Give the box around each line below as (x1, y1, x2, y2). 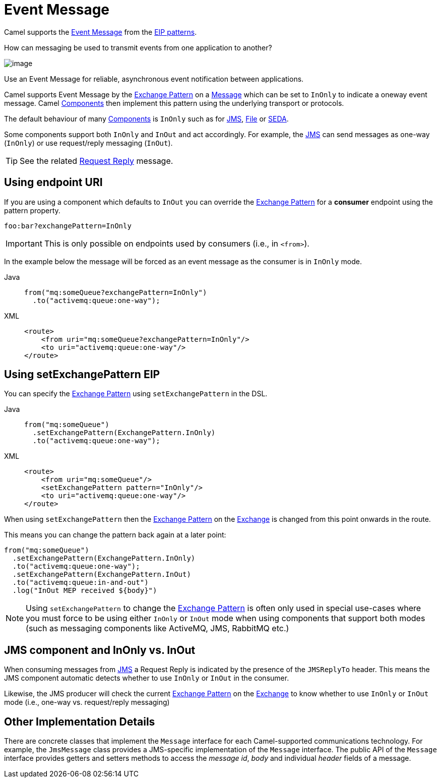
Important (6, 238, 42, 249)
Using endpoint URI (4, 176, 103, 189)
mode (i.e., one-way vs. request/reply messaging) (4, 698, 170, 707)
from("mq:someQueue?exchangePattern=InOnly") (24, 288, 207, 296)
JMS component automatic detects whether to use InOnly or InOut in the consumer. (4, 674, 289, 683)
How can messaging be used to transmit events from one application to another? (4, 43, 272, 52)
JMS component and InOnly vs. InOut (4, 643, 196, 656)
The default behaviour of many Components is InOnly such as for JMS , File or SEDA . (4, 114, 289, 123)
